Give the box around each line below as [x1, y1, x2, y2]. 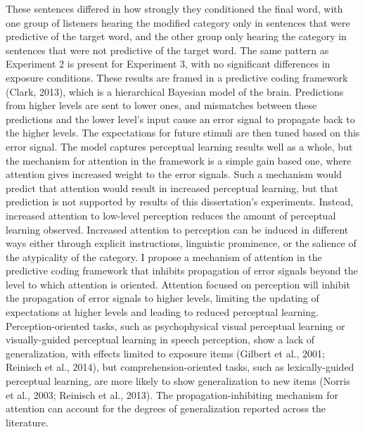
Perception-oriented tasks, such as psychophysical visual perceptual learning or [6, 318, 345, 333]
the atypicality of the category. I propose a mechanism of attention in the [6, 249, 322, 264]
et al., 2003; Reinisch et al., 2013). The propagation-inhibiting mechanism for [6, 387, 338, 402]
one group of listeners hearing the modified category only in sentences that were [6, 15, 350, 30]
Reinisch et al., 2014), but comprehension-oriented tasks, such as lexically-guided [6, 360, 354, 374]
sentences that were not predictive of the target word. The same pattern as [6, 42, 329, 57]
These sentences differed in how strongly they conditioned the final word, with [6, 1, 343, 15]
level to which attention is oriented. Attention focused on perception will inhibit [6, 277, 350, 291]
